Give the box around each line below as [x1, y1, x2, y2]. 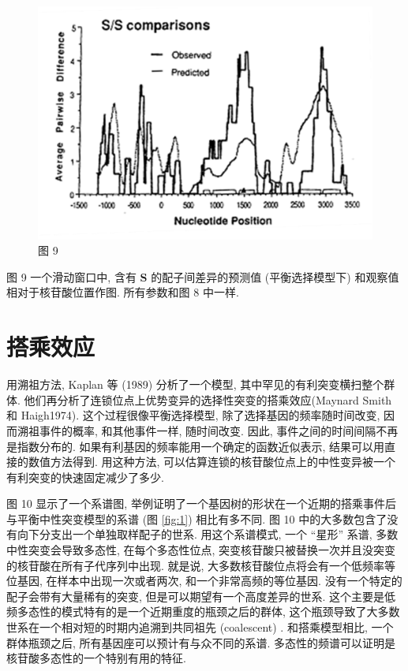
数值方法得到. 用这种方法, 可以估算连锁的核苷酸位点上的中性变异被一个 [28, 453, 396, 470]
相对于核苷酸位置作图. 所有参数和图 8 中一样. [6, 284, 239, 300]
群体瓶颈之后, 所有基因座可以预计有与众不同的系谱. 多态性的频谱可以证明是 [6, 634, 396, 650]
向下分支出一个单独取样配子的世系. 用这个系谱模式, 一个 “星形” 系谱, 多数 [17, 526, 399, 542]
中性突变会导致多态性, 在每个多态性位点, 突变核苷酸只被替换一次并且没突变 [6, 542, 396, 558]
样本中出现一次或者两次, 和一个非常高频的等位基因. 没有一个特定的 [57, 572, 402, 589]
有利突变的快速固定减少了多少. [6, 468, 164, 485]
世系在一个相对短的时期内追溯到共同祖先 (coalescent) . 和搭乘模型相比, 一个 [6, 619, 394, 636]
